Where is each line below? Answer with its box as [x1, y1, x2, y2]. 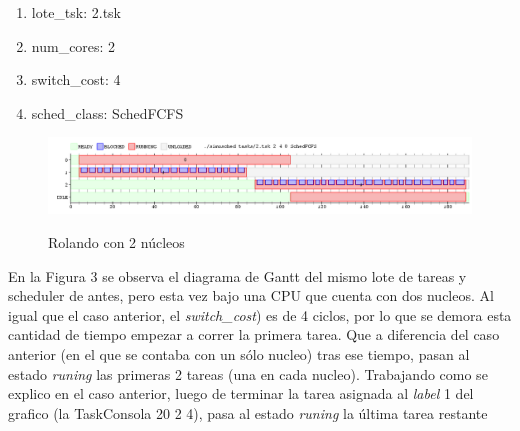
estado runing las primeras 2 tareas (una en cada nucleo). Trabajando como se [8, 363, 488, 384]
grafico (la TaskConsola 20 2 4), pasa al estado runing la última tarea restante [8, 402, 488, 423]
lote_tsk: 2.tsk [31, 2, 122, 22]
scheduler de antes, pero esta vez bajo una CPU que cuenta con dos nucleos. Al [8, 285, 494, 306]
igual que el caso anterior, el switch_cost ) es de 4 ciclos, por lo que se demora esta [8, 304, 512, 325]
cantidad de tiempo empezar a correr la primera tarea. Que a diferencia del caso [8, 324, 500, 345]
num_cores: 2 [31, 35, 116, 56]
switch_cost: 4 [31, 69, 121, 90]
